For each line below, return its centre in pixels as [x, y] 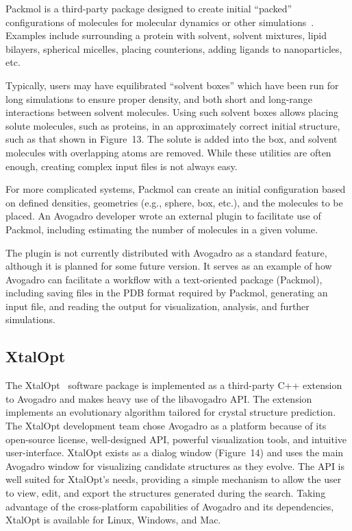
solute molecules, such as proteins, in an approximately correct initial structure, [173, 125]
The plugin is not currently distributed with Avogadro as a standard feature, [166, 252]
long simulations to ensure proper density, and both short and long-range [159, 98]
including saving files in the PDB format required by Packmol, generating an [167, 293]
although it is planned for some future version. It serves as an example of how [169, 266]
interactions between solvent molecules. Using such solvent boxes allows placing [172, 112]
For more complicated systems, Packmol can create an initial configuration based [176, 189]
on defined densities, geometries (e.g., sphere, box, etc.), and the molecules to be [174, 202]
